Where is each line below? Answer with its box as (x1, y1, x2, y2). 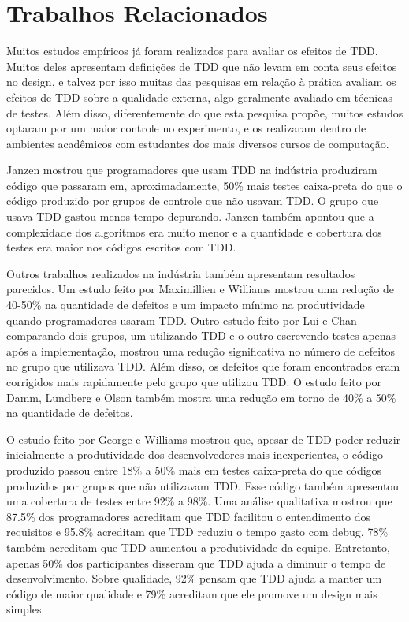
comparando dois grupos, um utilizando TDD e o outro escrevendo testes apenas (6, 327, 396, 344)
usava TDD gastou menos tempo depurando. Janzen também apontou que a (6, 208, 374, 225)
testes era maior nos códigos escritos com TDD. (6, 239, 236, 255)
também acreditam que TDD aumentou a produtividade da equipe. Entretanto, (6, 538, 390, 555)
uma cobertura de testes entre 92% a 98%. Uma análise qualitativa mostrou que (6, 493, 392, 509)
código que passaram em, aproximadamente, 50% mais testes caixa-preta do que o (6, 177, 403, 193)
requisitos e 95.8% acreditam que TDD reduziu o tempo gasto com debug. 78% (6, 523, 389, 540)
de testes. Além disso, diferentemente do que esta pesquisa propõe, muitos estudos (6, 104, 403, 121)
